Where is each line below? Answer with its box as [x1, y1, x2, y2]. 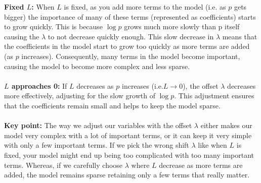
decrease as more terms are [159, 159, 243, 170]
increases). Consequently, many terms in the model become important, [21, 50, 240, 61]
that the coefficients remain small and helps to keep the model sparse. [4, 100, 221, 110]
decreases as [76, 80, 114, 91]
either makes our [200, 120, 252, 131]
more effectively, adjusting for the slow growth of [4, 90, 155, 101]
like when [198, 140, 227, 150]
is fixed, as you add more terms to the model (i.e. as [64, 2, 226, 12]
